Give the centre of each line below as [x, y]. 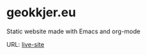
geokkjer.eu [41, 13]
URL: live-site [25, 44]
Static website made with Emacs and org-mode [73, 31]
